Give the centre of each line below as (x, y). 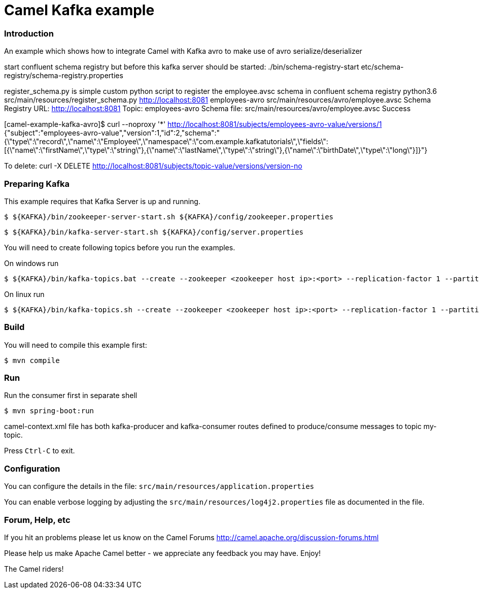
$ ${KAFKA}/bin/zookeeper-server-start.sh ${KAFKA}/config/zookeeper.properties (169, 217)
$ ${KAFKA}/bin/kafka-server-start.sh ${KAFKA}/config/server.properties (154, 232)
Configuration (32, 468)
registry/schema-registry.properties (64, 76)
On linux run (24, 294)
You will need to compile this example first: (76, 345)
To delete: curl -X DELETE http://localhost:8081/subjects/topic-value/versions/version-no (153, 166)
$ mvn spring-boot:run (49, 411)
